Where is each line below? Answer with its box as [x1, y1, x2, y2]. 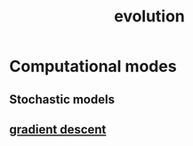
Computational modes [9, 56, 177, 77]
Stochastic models [9, 92, 116, 107]
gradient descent [9, 122, 107, 137]
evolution [114, 6, 185, 27]
